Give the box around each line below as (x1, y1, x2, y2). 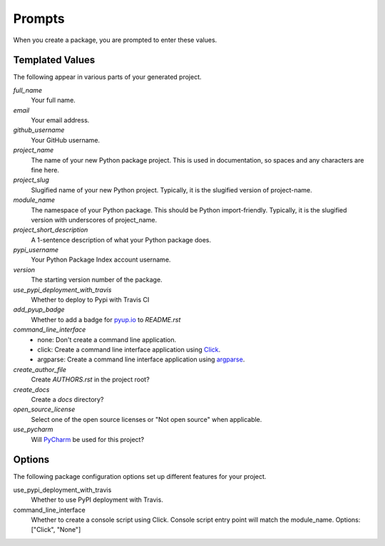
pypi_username (13, 246, 58, 254)
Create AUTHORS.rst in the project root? (31, 375, 150, 384)
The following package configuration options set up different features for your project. (13, 473, 267, 481)
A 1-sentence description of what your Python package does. (31, 235, 212, 244)
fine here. (31, 165, 60, 174)
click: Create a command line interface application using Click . (37, 346, 221, 354)
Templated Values (13, 54, 96, 66)
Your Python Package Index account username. (31, 255, 171, 264)
